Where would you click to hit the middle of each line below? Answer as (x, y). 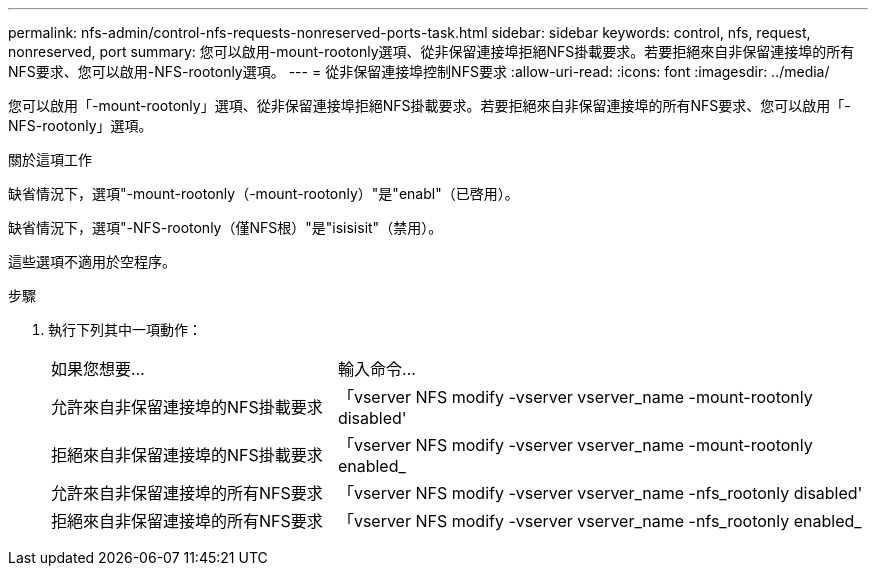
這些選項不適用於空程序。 (92, 261)
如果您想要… (98, 369)
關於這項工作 (50, 159)
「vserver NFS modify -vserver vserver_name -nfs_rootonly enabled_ (599, 521)
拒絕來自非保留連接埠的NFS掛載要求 (187, 455)
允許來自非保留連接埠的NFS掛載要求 (187, 407)
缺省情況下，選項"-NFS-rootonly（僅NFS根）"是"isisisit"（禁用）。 (225, 227)
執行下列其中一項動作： (125, 329)
